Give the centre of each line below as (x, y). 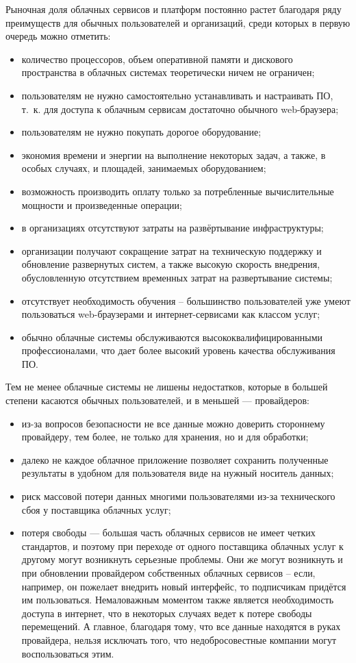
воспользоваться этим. (68, 653)
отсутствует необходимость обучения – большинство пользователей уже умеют (186, 300)
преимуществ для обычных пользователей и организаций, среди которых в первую (178, 22)
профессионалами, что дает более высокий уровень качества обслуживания (178, 350)
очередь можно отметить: (58, 36)
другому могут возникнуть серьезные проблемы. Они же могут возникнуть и (182, 559)
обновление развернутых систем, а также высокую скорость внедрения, (171, 264)
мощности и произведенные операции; (102, 204)
